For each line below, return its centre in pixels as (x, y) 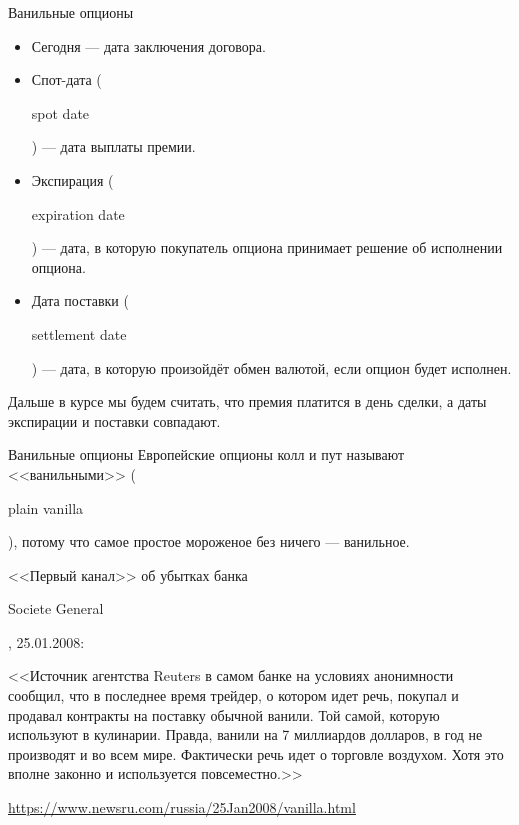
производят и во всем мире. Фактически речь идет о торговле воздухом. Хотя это (256, 753)
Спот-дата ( (66, 79)
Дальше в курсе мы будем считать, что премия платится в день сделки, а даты (247, 401)
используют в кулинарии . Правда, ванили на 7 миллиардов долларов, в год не (245, 734)
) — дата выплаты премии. (113, 146)
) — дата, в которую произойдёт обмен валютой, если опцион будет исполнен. (271, 367)
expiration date (78, 213)
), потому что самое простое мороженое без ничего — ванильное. (209, 541)
